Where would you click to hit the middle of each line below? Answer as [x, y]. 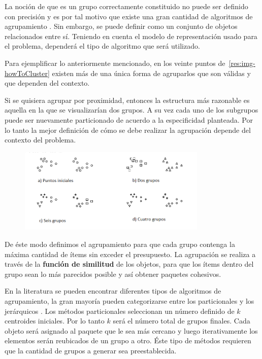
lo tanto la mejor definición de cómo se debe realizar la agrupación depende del [128, 130]
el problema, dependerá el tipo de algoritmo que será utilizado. [102, 46]
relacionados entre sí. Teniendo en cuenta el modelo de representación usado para [131, 36]
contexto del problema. [40, 140]
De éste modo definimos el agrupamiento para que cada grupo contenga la [120, 244]
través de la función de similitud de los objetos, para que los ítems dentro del [129, 264]
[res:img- [242, 63]
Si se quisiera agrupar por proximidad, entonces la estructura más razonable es [127, 100]
